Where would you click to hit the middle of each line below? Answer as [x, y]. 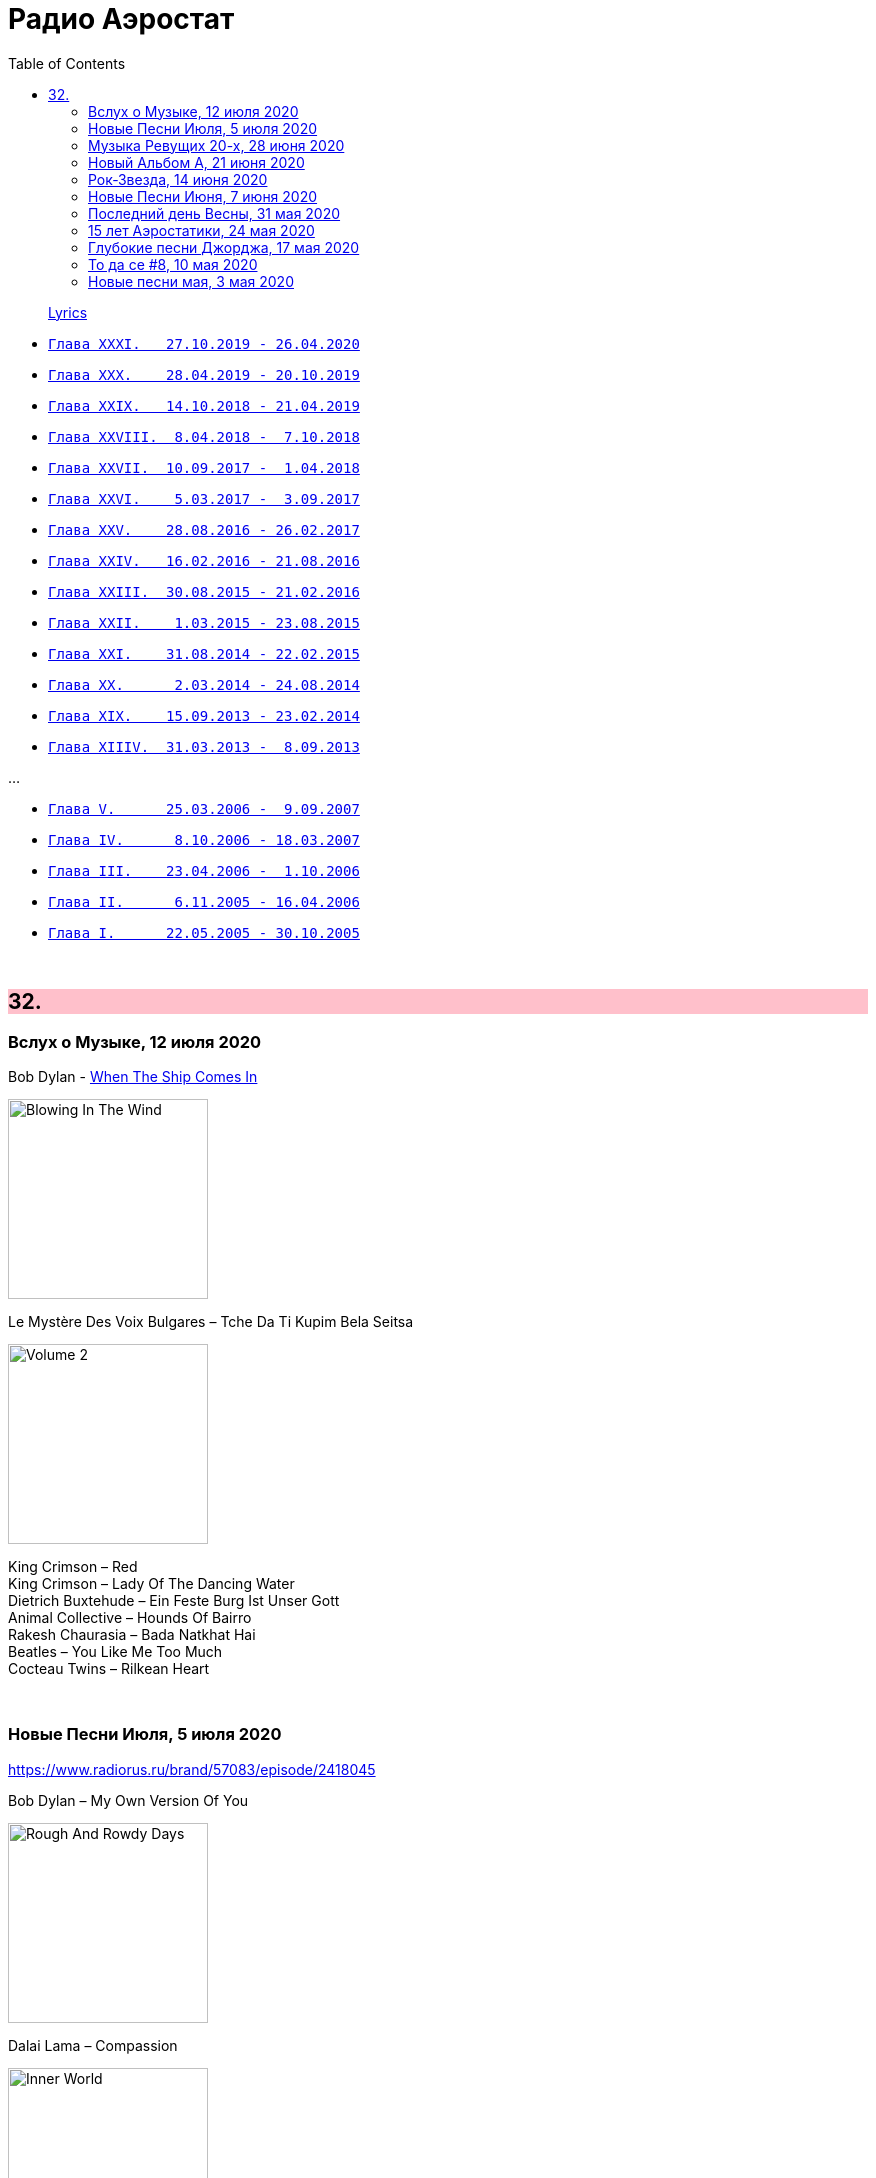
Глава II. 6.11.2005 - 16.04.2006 [204, 901]
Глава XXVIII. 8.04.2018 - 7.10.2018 [204, 436]
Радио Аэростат [121, 19]
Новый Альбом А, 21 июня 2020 [196, 162]
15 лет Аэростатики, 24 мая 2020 [201, 230]
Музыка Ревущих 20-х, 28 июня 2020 [216, 145]
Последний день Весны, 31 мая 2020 [214, 213]
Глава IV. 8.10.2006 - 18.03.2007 [204, 839]
